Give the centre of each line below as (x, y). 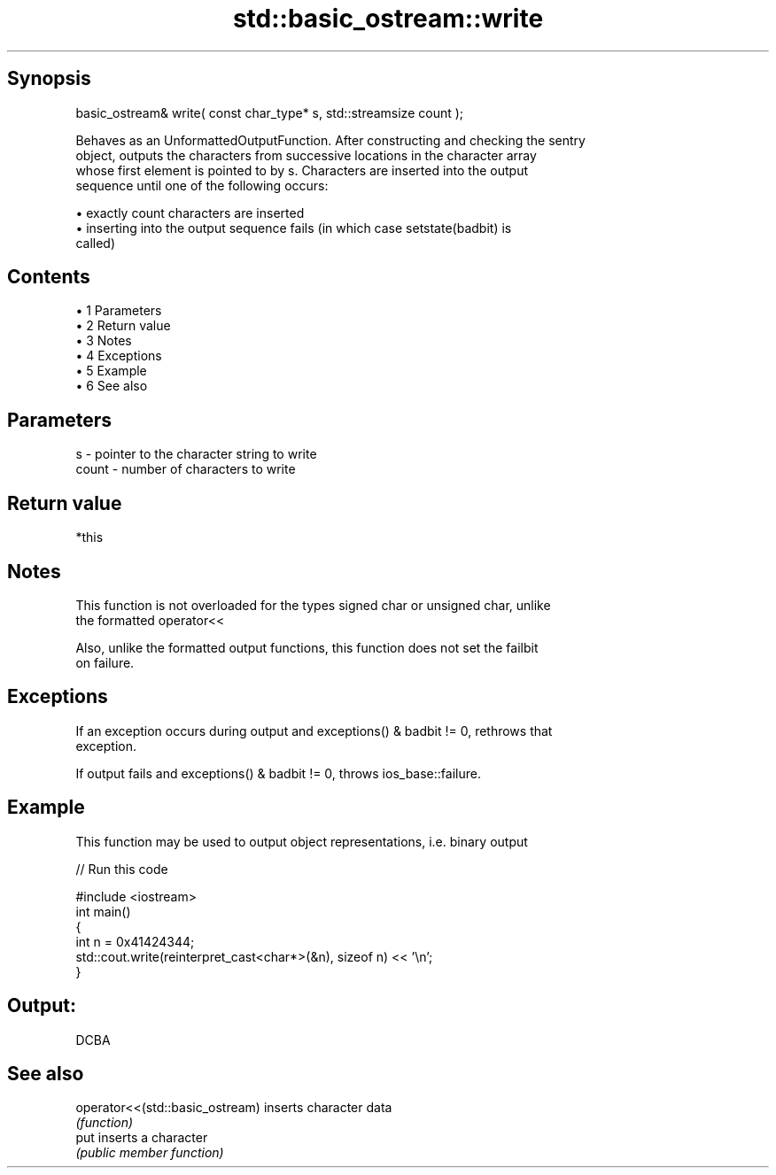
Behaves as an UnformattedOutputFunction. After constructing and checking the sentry (330, 140)
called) (96, 243)
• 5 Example (111, 371)
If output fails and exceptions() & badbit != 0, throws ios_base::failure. (278, 773)
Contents (49, 277)
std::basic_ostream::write (388, 19)
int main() (103, 911)
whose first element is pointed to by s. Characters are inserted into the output (302, 170)
